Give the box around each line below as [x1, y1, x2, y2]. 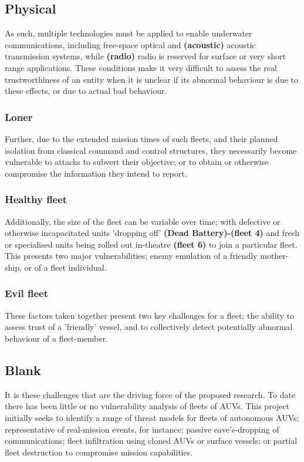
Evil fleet [5, 286, 49, 301]
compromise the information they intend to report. [5, 167, 187, 179]
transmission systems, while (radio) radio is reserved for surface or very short [5, 50, 286, 62]
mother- [260, 249, 289, 262]
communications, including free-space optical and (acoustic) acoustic [5, 38, 256, 50]
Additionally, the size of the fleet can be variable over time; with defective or [5, 215, 281, 227]
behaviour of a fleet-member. [5, 332, 108, 344]
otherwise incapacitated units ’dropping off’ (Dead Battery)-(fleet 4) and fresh [5, 227, 300, 239]
